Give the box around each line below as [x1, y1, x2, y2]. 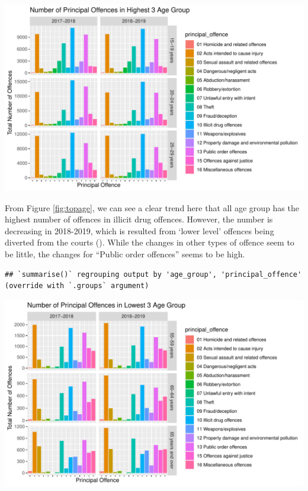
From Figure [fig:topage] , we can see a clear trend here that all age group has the [5, 201, 299, 214]
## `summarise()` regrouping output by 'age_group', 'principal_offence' [5, 270, 302, 279]
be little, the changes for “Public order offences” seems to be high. [5, 247, 245, 260]
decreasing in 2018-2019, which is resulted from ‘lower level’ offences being [5, 224, 274, 237]
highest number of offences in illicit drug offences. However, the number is [5, 213, 273, 225]
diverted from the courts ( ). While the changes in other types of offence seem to [5, 236, 294, 248]
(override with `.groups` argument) [5, 282, 149, 290]
